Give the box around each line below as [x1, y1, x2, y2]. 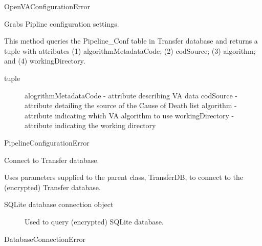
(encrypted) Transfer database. [4, 181, 101, 192]
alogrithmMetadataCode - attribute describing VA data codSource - [25, 90, 237, 100]
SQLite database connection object [4, 199, 114, 210]
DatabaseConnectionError [4, 233, 85, 244]
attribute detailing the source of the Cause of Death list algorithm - [25, 100, 237, 111]
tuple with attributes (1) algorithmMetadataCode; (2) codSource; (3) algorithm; [4, 45, 256, 56]
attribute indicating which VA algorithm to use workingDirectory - [25, 110, 234, 120]
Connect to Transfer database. [4, 154, 99, 165]
